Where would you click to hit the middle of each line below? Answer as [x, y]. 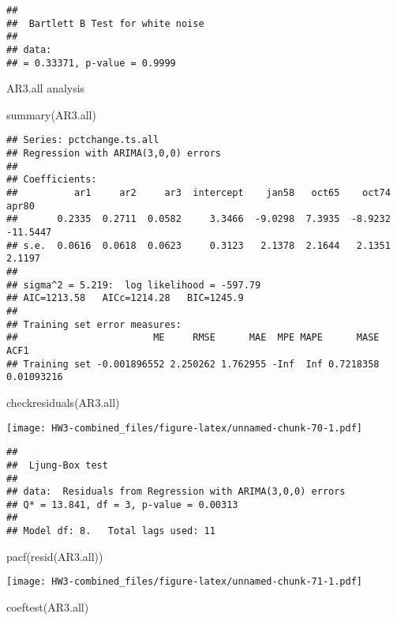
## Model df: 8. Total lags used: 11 [111, 531]
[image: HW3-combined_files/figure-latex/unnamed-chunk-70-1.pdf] [185, 428]
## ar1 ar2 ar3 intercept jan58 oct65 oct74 [198, 193]
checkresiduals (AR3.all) [63, 402]
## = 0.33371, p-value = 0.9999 [91, 63]
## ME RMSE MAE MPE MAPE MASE [193, 338]
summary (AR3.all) [51, 114]
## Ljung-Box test [57, 465]
